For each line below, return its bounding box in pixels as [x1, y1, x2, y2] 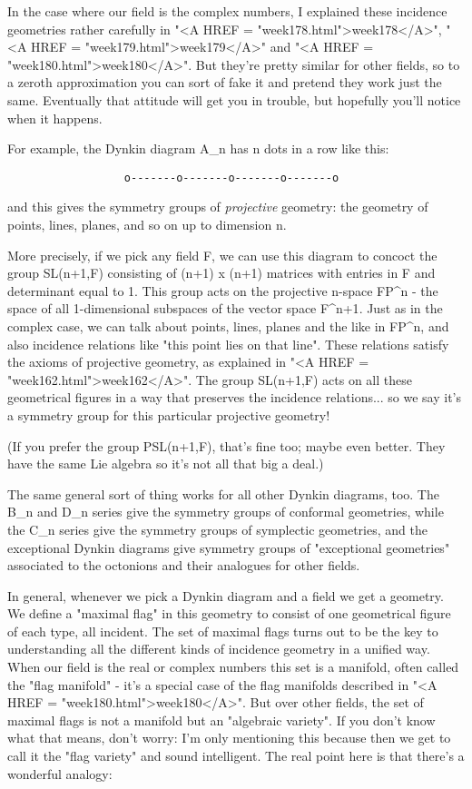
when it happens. [7, 108, 103, 127]
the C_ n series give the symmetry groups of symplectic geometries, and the [7, 519, 428, 538]
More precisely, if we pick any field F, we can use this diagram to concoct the [7, 245, 438, 264]
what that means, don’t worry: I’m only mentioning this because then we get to [7, 728, 451, 747]
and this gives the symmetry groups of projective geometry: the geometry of [7, 197, 428, 216]
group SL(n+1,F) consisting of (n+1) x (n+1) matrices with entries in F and [7, 263, 436, 282]
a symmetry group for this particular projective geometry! [7, 405, 330, 424]
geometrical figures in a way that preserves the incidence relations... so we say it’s [7, 388, 461, 407]
